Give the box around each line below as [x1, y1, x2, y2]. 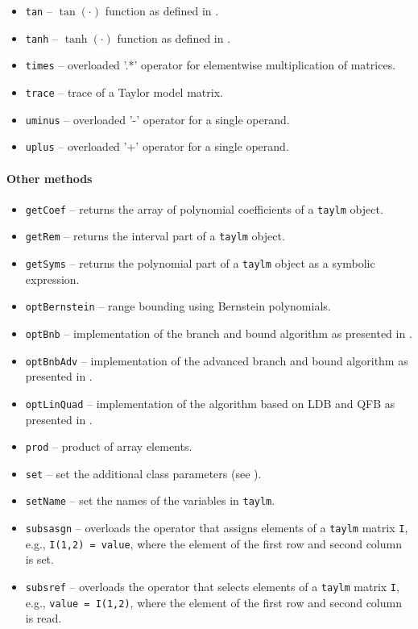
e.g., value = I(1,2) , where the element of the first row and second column [25, 594, 402, 610]
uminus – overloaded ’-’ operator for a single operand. [25, 110, 290, 127]
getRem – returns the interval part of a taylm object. [25, 227, 285, 244]
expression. [25, 270, 80, 287]
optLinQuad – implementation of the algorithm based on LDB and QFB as [25, 394, 395, 411]
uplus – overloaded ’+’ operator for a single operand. [25, 138, 289, 155]
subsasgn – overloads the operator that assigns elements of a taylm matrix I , [25, 519, 408, 536]
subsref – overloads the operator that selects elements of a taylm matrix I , [25, 577, 399, 594]
